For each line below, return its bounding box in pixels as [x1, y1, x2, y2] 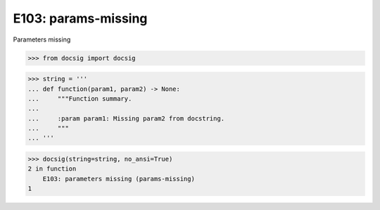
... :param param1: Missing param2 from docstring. [27, 114, 225, 123]
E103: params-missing [13, 11, 148, 26]
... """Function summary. [27, 94, 132, 102]
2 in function [27, 165, 77, 173]
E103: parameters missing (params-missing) [42, 175, 195, 183]
